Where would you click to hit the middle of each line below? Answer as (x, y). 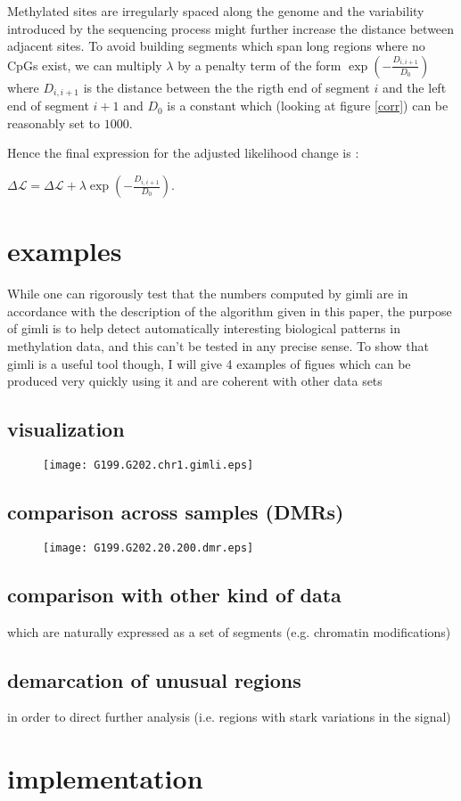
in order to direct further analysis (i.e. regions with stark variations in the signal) (229, 717)
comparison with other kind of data (174, 594)
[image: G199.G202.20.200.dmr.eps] (148, 548)
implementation (105, 778)
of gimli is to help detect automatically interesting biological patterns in (204, 328)
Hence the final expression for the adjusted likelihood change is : (183, 153)
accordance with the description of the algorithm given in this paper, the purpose (230, 311)
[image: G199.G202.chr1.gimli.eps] (148, 465)
